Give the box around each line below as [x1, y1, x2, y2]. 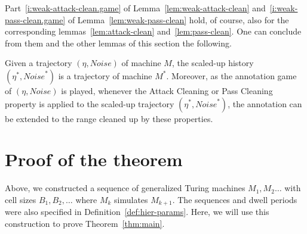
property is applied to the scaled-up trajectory [5, 97, 174, 110]
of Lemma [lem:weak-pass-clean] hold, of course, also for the [67, 13, 289, 26]
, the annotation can [228, 97, 302, 110]
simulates [114, 193, 148, 205]
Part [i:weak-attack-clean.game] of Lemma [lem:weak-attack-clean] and [5, 2, 266, 14]
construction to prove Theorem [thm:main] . [5, 217, 165, 229]
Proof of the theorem [5, 147, 183, 171]
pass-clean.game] [5, 13, 66, 26]
